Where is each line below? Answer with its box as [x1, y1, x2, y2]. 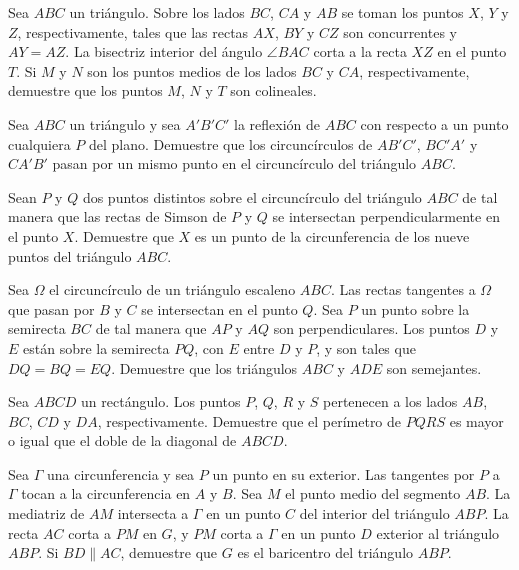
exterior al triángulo [376, 522, 500, 543]
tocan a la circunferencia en [21, 483, 191, 504]
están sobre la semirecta [23, 337, 170, 358]
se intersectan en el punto [141, 298, 298, 319]
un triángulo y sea [69, 113, 181, 134]
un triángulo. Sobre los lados [69, 2, 245, 22]
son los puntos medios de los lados [87, 60, 297, 81]
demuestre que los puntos [8, 80, 163, 101]
